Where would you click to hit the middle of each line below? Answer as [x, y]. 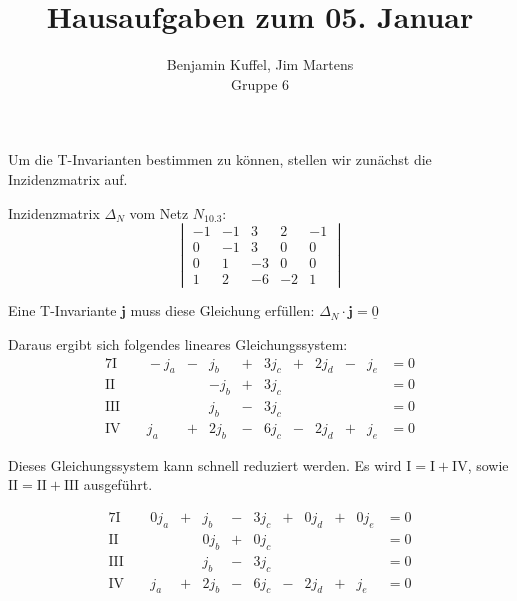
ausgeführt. [118, 484]
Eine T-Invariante [62, 310]
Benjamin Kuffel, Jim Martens [260, 64]
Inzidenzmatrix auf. [68, 178]
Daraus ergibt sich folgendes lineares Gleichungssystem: [178, 343]
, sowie [488, 464]
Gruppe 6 [260, 83]
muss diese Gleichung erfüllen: [222, 310]
